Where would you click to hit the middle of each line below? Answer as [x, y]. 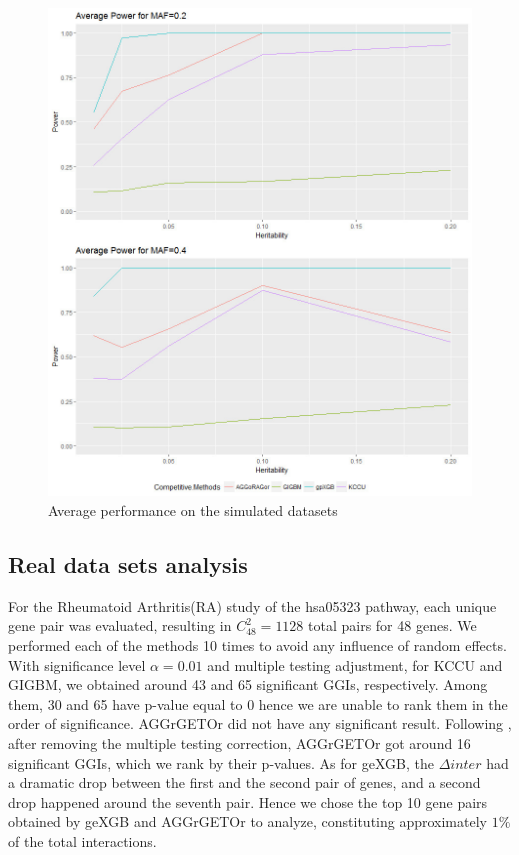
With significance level [77, 664]
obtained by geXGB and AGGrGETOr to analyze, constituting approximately [247, 821]
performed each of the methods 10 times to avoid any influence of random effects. [257, 645]
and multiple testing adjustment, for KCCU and [355, 664]
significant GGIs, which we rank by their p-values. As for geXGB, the [221, 762]
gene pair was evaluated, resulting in [120, 625]
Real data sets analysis [128, 564]
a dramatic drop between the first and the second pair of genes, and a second [244, 782]
